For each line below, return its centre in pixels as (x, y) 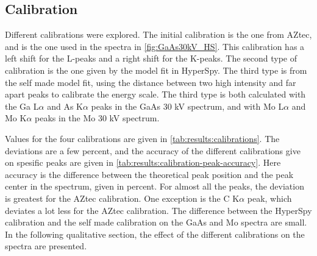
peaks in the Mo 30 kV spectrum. (97, 118)
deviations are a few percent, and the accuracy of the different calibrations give (153, 150)
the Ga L (22, 106)
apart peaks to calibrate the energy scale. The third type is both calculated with (155, 94)
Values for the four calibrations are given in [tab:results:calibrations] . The (142, 138)
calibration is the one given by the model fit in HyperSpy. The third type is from (156, 70)
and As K (65, 106)
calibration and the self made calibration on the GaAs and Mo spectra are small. (156, 222)
